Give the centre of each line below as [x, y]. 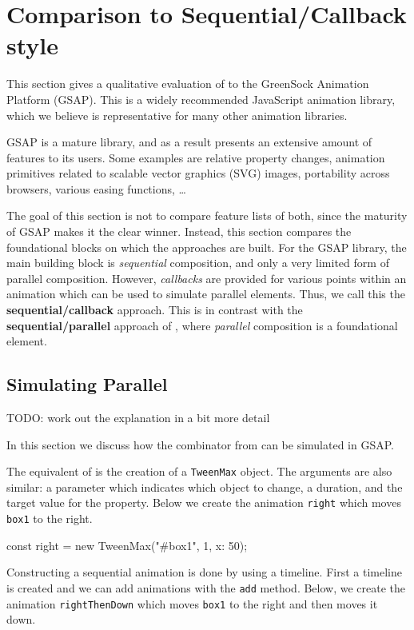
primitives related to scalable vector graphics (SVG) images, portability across [198, 173]
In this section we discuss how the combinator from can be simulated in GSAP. [200, 444]
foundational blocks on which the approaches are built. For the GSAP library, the [207, 247]
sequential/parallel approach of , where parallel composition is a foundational [202, 325]
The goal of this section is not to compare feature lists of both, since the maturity [207, 215]
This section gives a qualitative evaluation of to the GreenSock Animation [188, 84]
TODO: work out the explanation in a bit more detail [138, 418]
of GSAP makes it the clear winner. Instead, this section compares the [179, 231]
